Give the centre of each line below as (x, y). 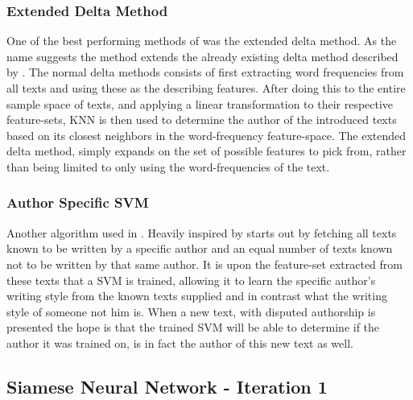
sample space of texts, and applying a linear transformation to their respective (200, 103)
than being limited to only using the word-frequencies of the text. (168, 166)
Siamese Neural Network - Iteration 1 (167, 386)
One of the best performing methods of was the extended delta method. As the (202, 41)
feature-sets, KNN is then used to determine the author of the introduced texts (202, 120)
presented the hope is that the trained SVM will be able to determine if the (193, 327)
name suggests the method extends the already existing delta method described (202, 56)
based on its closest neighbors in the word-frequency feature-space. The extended (206, 135)
